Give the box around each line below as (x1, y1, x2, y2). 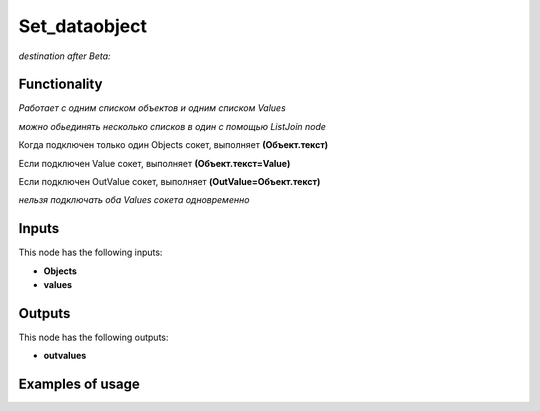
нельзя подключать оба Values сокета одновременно (18, 194, 250, 206)
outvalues (43, 350, 87, 362)
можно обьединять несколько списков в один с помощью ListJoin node (18, 120, 327, 132)
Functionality (18, 76, 103, 93)
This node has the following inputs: (18, 246, 163, 259)
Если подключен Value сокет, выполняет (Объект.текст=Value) (18, 157, 291, 169)
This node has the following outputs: (18, 331, 169, 343)
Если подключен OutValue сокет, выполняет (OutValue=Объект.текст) (18, 176, 321, 188)
